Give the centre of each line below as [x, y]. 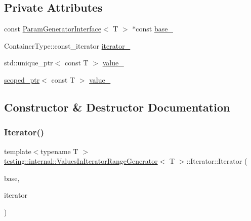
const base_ [154, 29]
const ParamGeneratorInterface [53, 29]
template [18, 151]
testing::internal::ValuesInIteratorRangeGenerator [81, 161]
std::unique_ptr [29, 63]
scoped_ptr [22, 79]
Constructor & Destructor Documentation [117, 107]
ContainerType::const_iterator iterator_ [67, 45]
